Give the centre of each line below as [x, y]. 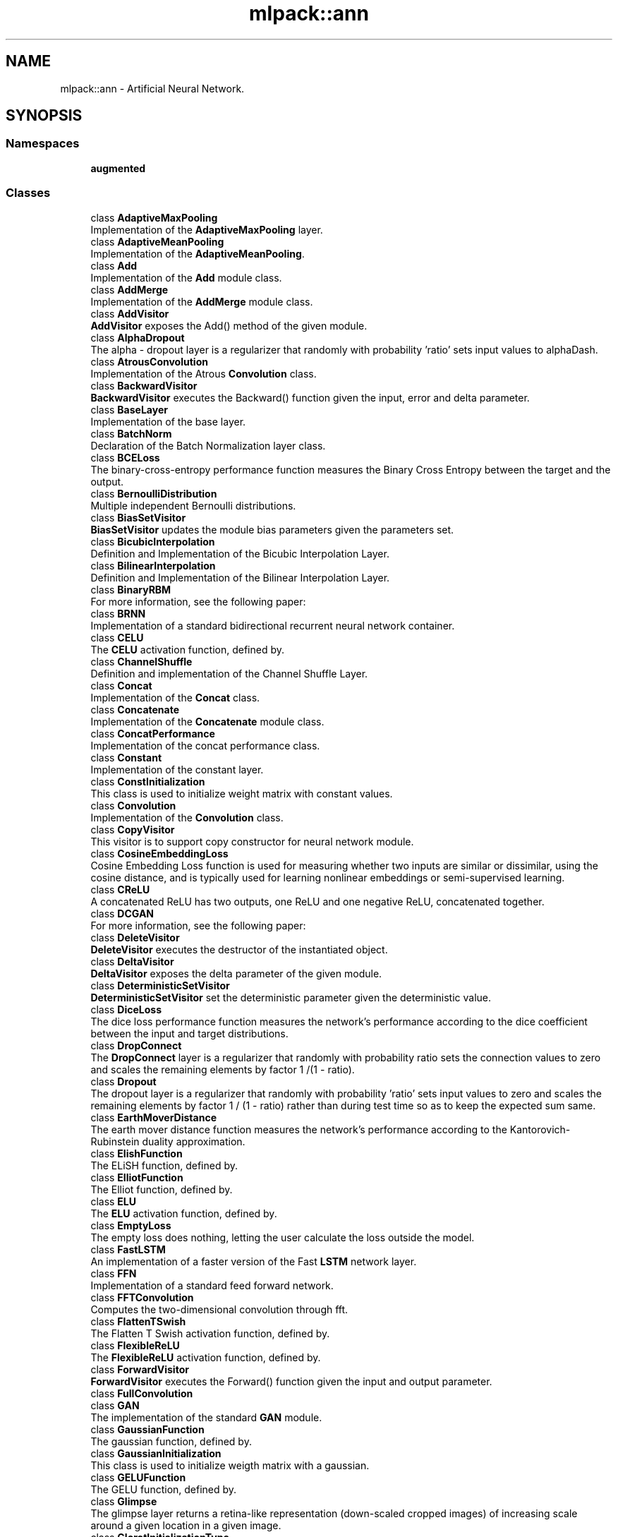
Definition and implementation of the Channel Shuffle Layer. [229, 673]
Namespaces [43, 144]
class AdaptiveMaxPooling [154, 217]
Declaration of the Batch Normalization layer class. [208, 445]
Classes [28, 193]
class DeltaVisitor [132, 961]
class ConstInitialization [148, 781]
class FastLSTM [128, 1249]
